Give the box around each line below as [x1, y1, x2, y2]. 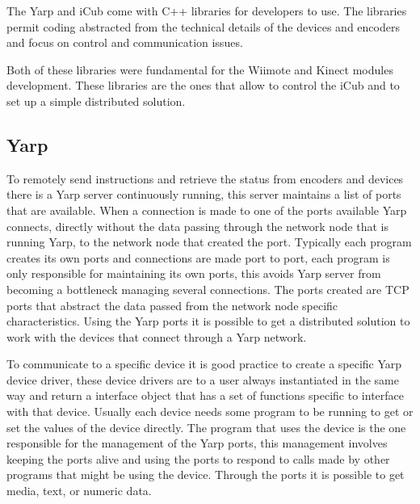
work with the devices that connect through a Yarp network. [6, 328, 307, 345]
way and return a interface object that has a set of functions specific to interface [6, 387, 405, 404]
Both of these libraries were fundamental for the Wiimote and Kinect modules [6, 61, 393, 78]
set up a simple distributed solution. [6, 92, 186, 109]
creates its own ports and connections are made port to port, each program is [6, 249, 390, 266]
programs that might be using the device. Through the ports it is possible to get [6, 466, 405, 483]
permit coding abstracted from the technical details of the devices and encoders [6, 18, 400, 35]
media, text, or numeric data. [6, 482, 152, 499]
